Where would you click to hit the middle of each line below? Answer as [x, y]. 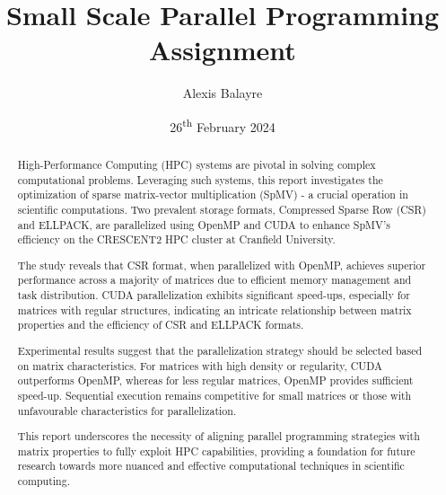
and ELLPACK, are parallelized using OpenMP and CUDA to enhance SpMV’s [204, 224]
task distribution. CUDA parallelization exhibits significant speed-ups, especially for [214, 295]
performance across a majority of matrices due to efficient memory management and [214, 280]
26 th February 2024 [223, 125]
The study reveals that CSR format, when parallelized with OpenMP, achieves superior [222, 265]
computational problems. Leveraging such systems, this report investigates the [200, 179]
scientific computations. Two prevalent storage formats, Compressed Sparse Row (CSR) [222, 209]
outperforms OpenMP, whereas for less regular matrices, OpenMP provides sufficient [215, 380]
